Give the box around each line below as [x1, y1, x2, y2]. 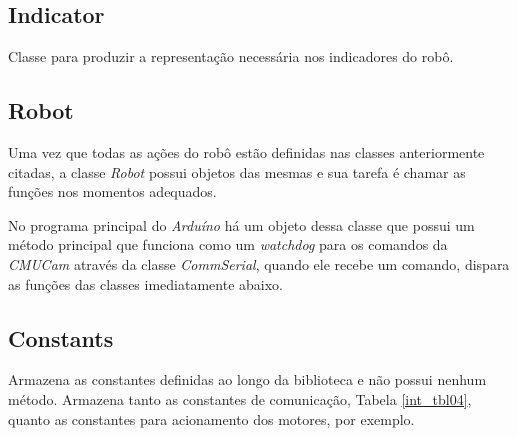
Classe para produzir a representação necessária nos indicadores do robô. [8, 46, 454, 67]
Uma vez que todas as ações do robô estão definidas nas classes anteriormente [8, 142, 485, 162]
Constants [8, 322, 114, 353]
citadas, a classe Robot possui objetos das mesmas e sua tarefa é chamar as [8, 161, 466, 182]
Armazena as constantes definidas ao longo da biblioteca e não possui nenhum [8, 369, 487, 390]
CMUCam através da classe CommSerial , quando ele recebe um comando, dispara [8, 253, 510, 274]
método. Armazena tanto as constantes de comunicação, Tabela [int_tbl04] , [8, 388, 472, 409]
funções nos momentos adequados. [8, 181, 217, 202]
